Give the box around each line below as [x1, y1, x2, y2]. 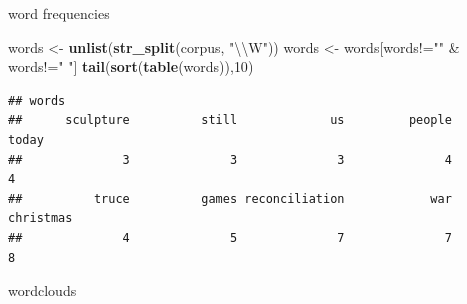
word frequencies [8, 3, 110, 23]
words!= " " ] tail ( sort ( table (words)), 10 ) [8, 56, 254, 77]
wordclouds [8, 280, 77, 301]
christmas [8, 211, 73, 226]
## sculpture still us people [8, 113, 452, 128]
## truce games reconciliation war [8, 191, 452, 206]
